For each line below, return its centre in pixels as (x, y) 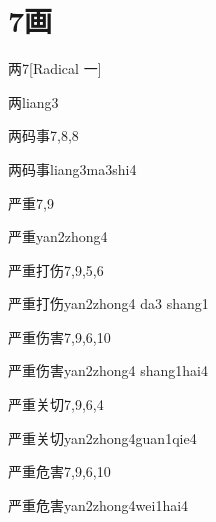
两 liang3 (33, 101)
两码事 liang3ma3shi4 (72, 168)
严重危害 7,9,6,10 (59, 471)
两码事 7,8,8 (43, 135)
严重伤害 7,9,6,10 (59, 336)
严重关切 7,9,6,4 (56, 404)
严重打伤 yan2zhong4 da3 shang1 (108, 303)
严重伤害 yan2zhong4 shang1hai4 (108, 370)
